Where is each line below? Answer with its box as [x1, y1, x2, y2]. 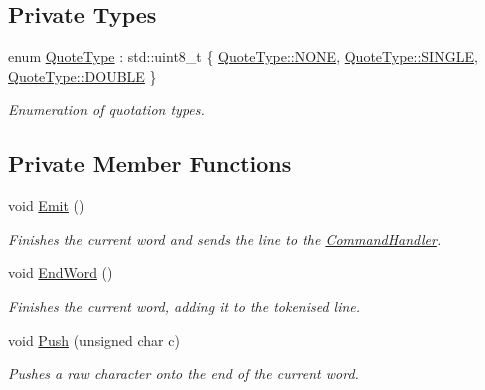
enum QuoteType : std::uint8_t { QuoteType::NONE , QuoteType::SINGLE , [8, 46, 478, 67]
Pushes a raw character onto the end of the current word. [8, 363, 359, 384]
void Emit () [8, 195, 85, 216]
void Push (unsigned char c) [8, 329, 180, 350]
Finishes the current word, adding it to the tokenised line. [8, 295, 361, 316]
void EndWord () [8, 262, 113, 283]
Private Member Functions [8, 148, 292, 179]
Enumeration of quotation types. [8, 99, 205, 120]
